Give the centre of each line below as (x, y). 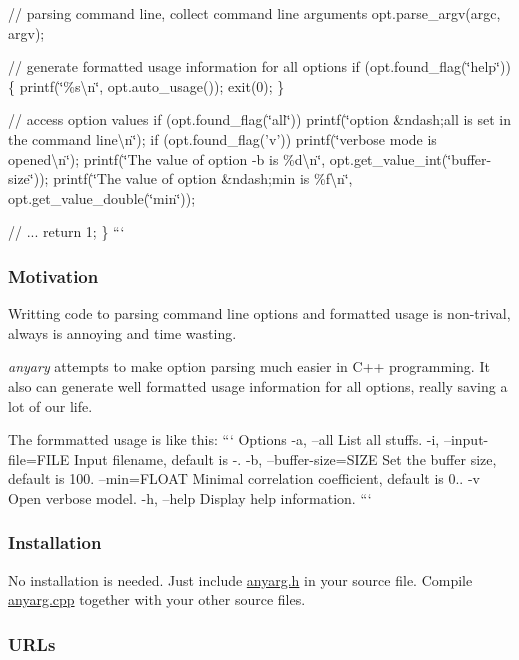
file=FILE (39, 458)
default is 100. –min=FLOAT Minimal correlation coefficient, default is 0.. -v (244, 478)
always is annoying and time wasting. (122, 332)
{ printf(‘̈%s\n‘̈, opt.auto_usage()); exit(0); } (146, 85)
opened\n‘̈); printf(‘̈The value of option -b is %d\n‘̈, (167, 158)
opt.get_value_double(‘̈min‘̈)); (102, 197)
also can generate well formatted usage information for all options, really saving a (258, 385)
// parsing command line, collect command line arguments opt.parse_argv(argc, (254, 13)
